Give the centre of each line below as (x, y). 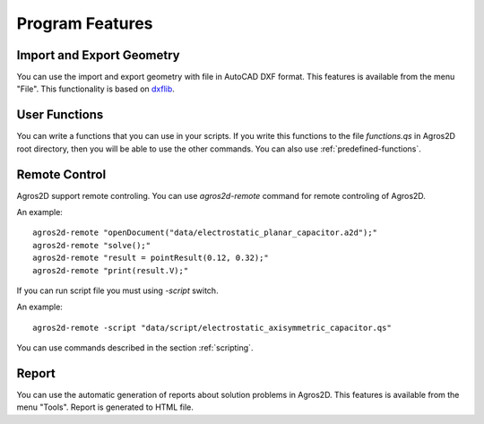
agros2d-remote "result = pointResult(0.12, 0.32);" (151, 258)
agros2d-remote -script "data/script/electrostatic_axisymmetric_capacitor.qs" (212, 328)
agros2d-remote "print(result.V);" (111, 270)
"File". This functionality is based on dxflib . (95, 89)
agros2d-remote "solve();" (92, 245)
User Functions (60, 115)
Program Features (85, 23)
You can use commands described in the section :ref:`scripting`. (135, 348)
